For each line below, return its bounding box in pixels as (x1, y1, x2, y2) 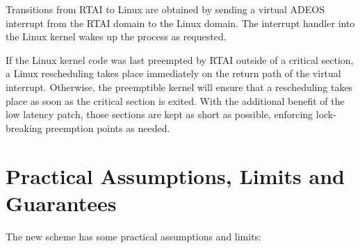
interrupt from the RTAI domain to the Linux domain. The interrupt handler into (6, 15, 355, 30)
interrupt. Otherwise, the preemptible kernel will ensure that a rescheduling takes (6, 79, 353, 94)
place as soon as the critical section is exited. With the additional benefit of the (6, 93, 345, 108)
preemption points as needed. (45, 120, 170, 135)
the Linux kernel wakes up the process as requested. (6, 29, 227, 44)
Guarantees (6, 188, 117, 217)
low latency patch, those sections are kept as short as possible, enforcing (6, 107, 313, 122)
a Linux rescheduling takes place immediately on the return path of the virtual (6, 66, 341, 81)
